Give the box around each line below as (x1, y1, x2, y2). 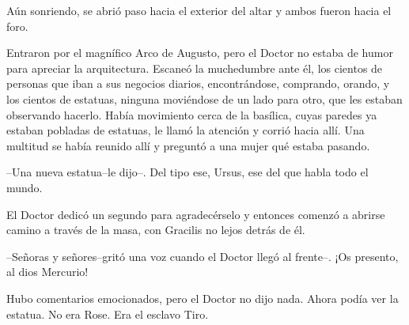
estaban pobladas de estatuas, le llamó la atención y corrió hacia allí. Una (6, 122, 365, 138)
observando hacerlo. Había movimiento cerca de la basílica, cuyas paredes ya (6, 106, 377, 123)
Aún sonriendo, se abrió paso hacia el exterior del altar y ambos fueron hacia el (6, 2, 392, 18)
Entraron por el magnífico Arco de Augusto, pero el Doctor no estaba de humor (6, 44, 393, 61)
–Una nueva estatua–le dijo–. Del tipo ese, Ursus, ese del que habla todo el (6, 164, 369, 180)
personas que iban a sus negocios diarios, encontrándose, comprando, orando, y (6, 75, 390, 92)
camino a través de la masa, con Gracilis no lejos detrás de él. (6, 221, 305, 238)
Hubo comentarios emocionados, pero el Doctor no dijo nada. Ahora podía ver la (6, 289, 399, 306)
